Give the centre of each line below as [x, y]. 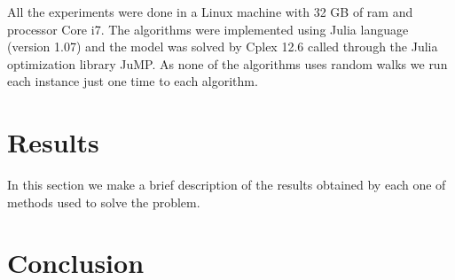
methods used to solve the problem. [104, 202]
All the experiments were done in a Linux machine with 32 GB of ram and [210, 12]
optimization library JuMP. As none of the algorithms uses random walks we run [227, 63]
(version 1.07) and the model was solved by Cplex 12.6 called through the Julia [223, 47]
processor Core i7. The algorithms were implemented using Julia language [208, 29]
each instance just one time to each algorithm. [133, 81]
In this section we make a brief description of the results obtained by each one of [227, 185]
